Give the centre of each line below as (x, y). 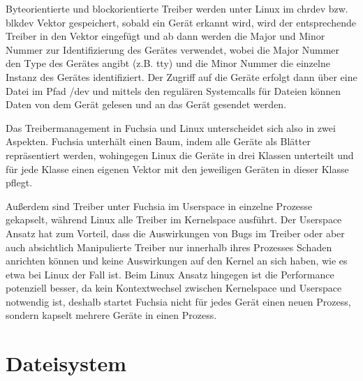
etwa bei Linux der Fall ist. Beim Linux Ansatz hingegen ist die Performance (170, 274)
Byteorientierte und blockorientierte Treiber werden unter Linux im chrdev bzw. (177, 8)
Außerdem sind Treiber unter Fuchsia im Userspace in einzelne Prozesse (159, 206)
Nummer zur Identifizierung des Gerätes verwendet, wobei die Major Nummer (173, 49)
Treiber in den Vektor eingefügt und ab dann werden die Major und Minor (165, 36)
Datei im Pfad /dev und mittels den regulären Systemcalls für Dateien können (173, 90)
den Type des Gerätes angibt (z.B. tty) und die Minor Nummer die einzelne (168, 63)
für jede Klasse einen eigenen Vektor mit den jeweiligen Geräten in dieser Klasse (177, 169)
